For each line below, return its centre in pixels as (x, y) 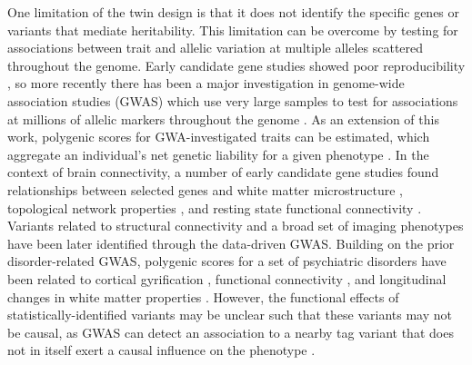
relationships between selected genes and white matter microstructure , (205, 189)
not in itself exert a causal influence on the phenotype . (161, 350)
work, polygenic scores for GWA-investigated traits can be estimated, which (219, 137)
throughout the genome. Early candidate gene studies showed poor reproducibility (236, 65)
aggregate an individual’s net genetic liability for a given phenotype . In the (218, 154)
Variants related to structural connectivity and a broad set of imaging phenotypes (236, 226)
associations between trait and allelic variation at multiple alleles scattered (216, 48)
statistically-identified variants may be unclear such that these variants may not (230, 315)
